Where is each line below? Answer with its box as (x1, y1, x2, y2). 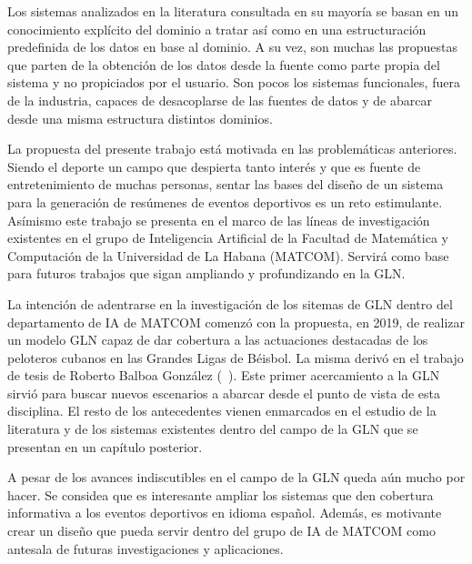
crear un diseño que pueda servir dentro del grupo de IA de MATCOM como (7, 521, 436, 540)
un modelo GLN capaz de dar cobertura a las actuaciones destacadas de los (7, 330, 428, 349)
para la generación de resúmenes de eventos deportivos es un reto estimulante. (7, 192, 443, 211)
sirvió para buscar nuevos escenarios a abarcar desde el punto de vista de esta (7, 383, 441, 402)
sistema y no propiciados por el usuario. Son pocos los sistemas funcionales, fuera (7, 73, 460, 92)
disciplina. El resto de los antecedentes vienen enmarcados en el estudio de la (7, 401, 437, 420)
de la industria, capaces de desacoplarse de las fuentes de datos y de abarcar (7, 90, 432, 109)
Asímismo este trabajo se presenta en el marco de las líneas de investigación (7, 210, 430, 229)
